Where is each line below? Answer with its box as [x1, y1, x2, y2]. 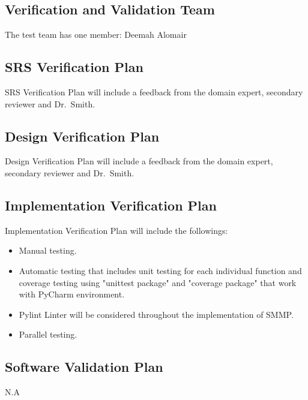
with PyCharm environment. [19, 288, 125, 300]
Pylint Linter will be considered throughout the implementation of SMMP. [19, 308, 294, 320]
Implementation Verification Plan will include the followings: [5, 224, 228, 236]
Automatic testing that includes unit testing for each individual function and [19, 264, 302, 276]
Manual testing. [19, 244, 77, 257]
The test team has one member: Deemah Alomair [5, 28, 187, 41]
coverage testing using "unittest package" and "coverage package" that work [19, 276, 297, 288]
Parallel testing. [19, 328, 77, 341]
